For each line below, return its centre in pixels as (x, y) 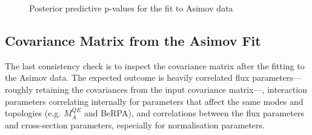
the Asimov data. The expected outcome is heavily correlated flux (127, 77)
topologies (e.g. (33, 113)
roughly (19, 89)
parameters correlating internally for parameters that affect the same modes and (154, 101)
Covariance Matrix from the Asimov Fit (133, 40)
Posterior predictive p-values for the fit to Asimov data (131, 8)
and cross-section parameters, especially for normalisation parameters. (135, 124)
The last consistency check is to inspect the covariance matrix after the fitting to (155, 65)
